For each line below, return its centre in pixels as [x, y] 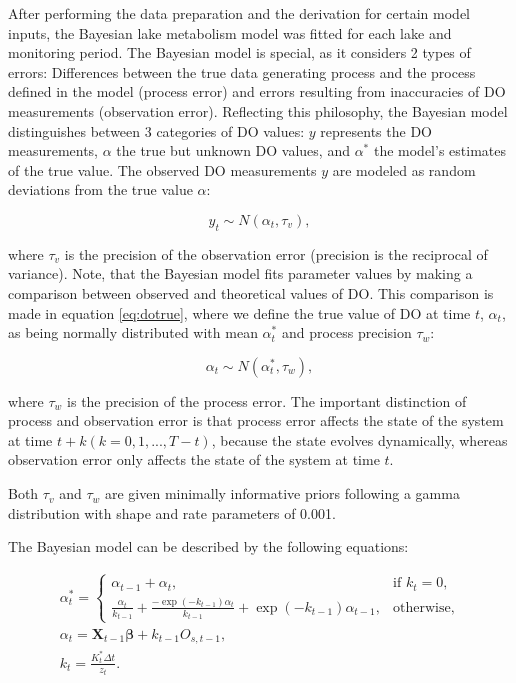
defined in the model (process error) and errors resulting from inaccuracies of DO [257, 91]
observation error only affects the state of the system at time [194, 459]
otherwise [422, 607]
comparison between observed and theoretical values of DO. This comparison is [251, 292]
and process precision [346, 332]
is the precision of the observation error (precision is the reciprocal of [276, 253]
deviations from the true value [100, 189]
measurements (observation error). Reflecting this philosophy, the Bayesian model [258, 110]
